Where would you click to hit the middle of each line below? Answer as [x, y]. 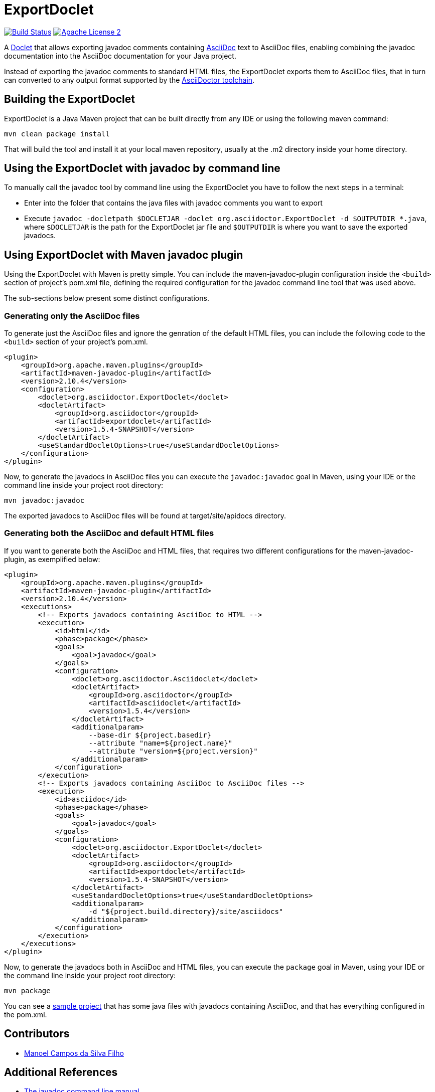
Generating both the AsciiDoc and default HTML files [109, 533]
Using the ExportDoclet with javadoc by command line [142, 168]
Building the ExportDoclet [69, 99]
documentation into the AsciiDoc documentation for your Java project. [120, 56]
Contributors [37, 1034]
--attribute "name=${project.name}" [161, 743]
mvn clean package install [57, 134]
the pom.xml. [26, 1014]
